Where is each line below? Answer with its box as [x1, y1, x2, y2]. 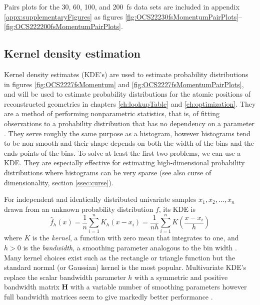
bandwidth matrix [4, 281, 59, 292]
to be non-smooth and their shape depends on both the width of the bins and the [4, 138, 254, 148]
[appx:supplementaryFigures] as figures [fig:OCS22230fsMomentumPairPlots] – [4, 11, 242, 22]
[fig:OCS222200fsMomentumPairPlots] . [4, 21, 123, 32]
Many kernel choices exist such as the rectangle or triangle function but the [4, 252, 235, 262]
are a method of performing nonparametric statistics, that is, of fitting [4, 108, 220, 119]
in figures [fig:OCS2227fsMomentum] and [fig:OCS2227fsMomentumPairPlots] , [4, 79, 244, 89]
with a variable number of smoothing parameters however [70, 281, 247, 292]
